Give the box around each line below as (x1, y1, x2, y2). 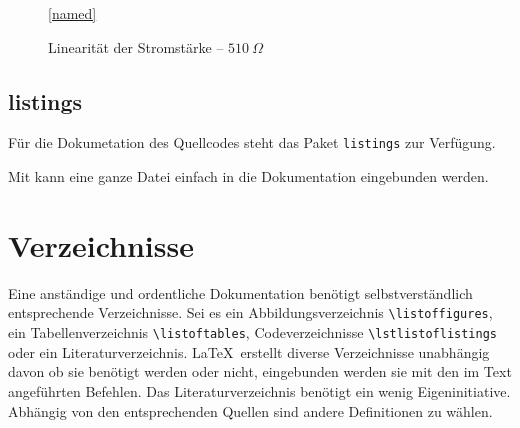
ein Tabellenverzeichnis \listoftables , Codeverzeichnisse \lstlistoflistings (8, 322, 497, 343)
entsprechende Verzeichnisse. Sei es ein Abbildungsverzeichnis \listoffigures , (8, 302, 493, 323)
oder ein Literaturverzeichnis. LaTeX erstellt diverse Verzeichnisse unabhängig (8, 341, 490, 362)
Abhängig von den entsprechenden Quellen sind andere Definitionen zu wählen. (8, 400, 493, 421)
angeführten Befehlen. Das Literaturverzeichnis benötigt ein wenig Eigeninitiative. (8, 380, 511, 401)
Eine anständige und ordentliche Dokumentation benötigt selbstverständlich (8, 282, 473, 303)
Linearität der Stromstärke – (48, 36, 224, 57)
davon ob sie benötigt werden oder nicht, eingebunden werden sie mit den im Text (8, 361, 512, 382)
